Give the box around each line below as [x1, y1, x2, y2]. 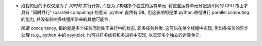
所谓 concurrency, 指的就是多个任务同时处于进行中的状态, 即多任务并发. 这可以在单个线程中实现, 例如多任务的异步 [21, 25, 248, 31]
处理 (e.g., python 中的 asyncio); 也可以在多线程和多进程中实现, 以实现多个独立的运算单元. [21, 32, 201, 38]
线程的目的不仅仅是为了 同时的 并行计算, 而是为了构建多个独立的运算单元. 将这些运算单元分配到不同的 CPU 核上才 [21, 3, 248, 8]
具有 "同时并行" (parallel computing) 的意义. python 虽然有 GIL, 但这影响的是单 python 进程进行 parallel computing [21, 10, 249, 15]
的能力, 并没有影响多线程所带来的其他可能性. [21, 16, 110, 22]
